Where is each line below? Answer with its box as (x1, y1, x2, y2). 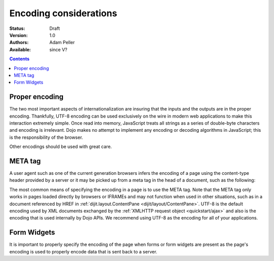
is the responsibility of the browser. (9, 134, 83, 140)
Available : (9, 46, 31, 53)
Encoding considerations (9, 8, 118, 19)
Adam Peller (49, 40, 75, 46)
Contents (9, 56, 30, 62)
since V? (49, 46, 67, 53)
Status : (9, 25, 25, 31)
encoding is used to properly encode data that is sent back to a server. (9, 248, 157, 254)
